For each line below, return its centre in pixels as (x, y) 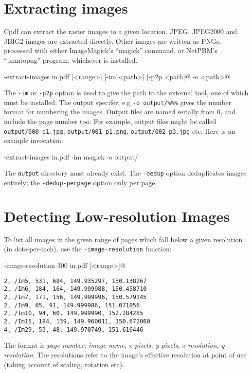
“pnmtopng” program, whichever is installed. (71, 60)
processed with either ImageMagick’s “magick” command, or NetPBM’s (111, 50)
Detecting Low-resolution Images (117, 216)
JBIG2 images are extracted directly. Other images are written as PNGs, (113, 41)
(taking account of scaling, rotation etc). (64, 364)
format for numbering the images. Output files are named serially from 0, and (120, 112)
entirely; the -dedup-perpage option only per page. (81, 183)
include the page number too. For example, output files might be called (110, 121)
